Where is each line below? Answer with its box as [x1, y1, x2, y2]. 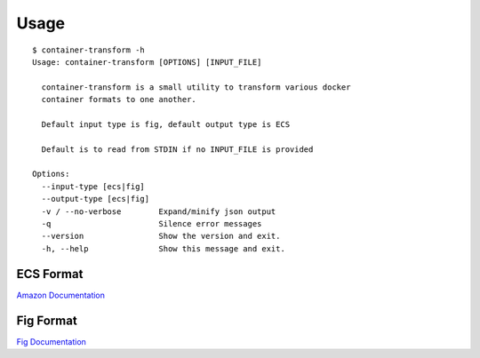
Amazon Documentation [16, 290, 106, 300]
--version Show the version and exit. [41, 231, 281, 242]
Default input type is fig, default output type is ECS [41, 119, 291, 129]
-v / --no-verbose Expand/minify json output [41, 206, 276, 217]
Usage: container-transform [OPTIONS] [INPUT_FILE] [32, 57, 262, 67]
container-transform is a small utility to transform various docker [41, 82, 351, 92]
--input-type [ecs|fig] [41, 181, 146, 191]
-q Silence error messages [41, 219, 262, 229]
